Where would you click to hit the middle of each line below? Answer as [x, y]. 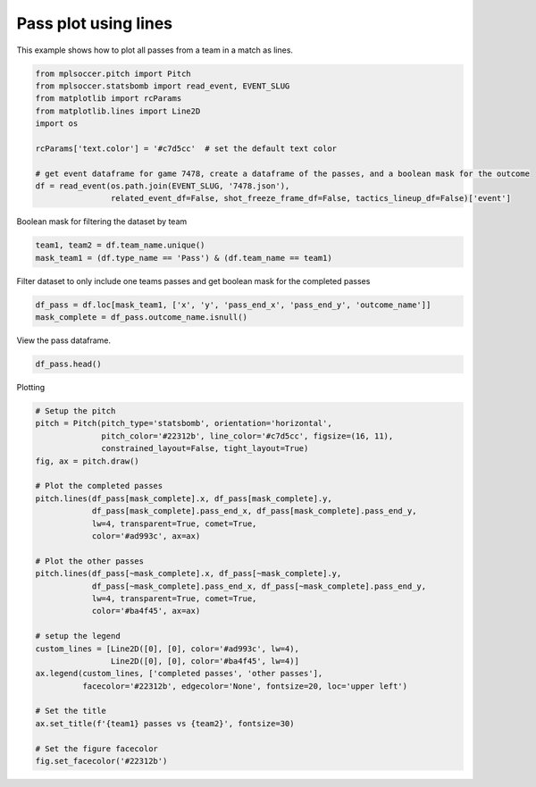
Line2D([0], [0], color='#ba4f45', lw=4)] [205, 661]
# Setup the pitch [75, 411]
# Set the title [71, 711]
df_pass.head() [68, 364]
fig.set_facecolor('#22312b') [101, 761]
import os [57, 124]
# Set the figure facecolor [96, 749]
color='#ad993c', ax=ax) [146, 536]
